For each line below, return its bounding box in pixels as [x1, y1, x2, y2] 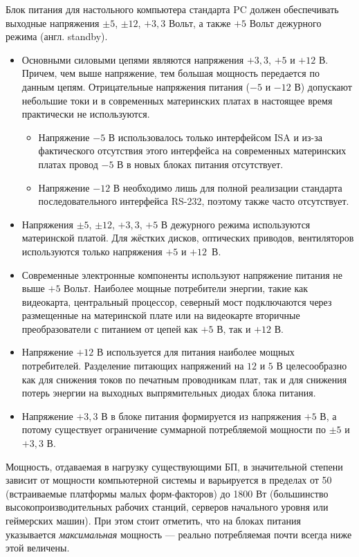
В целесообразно [276, 358, 347, 373]
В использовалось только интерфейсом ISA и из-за [108, 129, 323, 144]
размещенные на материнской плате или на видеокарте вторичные [21, 308, 300, 322]
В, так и [217, 321, 251, 336]
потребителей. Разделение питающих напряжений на [21, 358, 244, 373]
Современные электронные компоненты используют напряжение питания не [21, 267, 342, 282]
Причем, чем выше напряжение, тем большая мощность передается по [21, 66, 320, 80]
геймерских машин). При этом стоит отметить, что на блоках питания [6, 513, 301, 527]
